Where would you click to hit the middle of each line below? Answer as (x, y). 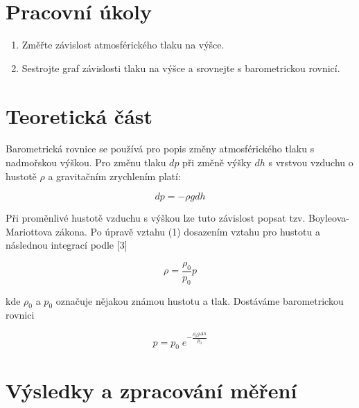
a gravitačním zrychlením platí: (114, 176)
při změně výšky (217, 162)
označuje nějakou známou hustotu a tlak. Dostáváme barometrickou (200, 300)
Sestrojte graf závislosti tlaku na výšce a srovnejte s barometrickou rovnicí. (181, 68)
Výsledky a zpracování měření (151, 390)
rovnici (20, 315)
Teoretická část (79, 115)
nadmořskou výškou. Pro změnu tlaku (86, 162)
